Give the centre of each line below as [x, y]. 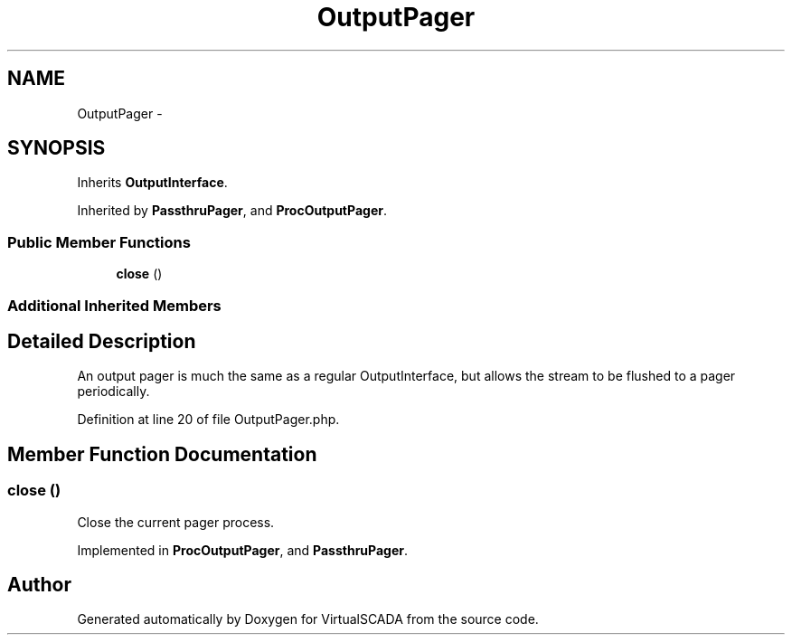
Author [39, 585]
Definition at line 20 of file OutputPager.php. [208, 420]
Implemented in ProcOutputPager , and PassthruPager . [243, 550]
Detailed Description [102, 341]
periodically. [113, 392]
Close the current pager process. [176, 522]
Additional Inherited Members [114, 305]
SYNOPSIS [57, 148]
